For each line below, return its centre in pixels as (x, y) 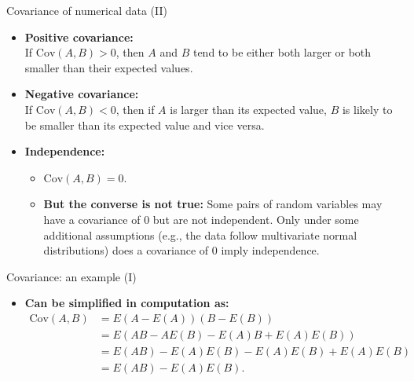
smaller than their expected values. (109, 67)
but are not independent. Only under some (256, 219)
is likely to (367, 109)
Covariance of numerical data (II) (87, 10)
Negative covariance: (82, 94)
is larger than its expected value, (248, 109)
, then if (135, 109)
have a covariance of (92, 219)
